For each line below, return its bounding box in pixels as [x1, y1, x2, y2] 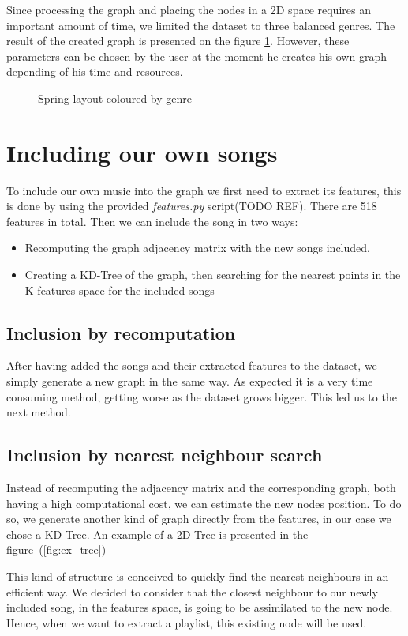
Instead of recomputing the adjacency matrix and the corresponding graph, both [6, 480, 396, 496]
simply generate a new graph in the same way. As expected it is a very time [6, 373, 373, 390]
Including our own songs [6, 136, 278, 168]
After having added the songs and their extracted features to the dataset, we [6, 357, 377, 374]
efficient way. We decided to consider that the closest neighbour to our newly [6, 583, 378, 600]
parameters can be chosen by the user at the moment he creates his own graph [6, 47, 387, 64]
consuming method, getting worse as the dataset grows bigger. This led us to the [6, 388, 397, 405]
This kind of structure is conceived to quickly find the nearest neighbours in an [6, 568, 389, 584]
